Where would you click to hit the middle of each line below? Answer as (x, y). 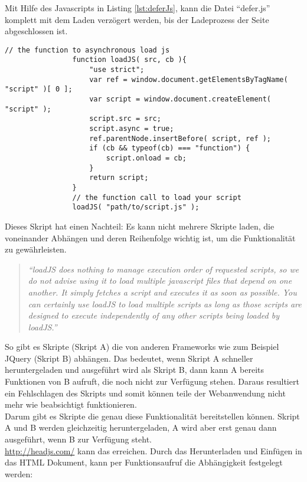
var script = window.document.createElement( (180, 99)
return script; (119, 178)
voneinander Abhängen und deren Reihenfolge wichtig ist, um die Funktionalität (150, 237)
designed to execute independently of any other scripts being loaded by (153, 315)
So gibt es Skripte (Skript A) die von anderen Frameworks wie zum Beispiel (142, 347)
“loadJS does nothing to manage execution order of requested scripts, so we (164, 269)
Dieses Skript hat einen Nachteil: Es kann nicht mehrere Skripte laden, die (140, 226)
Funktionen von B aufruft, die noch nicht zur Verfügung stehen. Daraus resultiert (152, 381)
